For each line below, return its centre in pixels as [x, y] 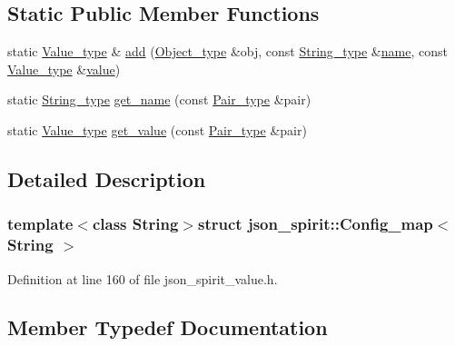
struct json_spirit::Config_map [316, 224]
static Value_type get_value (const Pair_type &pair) [157, 129]
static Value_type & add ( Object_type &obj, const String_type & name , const [227, 51]
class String [135, 224]
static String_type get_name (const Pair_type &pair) [159, 99]
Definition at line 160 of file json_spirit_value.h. [143, 278]
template [40, 224]
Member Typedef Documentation [168, 327]
